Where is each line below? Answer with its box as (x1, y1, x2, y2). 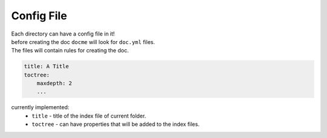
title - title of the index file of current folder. (31, 112, 147, 119)
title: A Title (24, 63, 69, 70)
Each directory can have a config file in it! (11, 30, 115, 37)
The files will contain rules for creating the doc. (11, 47, 129, 54)
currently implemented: (11, 104, 70, 111)
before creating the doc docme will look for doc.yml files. (11, 38, 156, 45)
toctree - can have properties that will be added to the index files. (31, 121, 200, 128)
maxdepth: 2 (36, 80, 73, 87)
